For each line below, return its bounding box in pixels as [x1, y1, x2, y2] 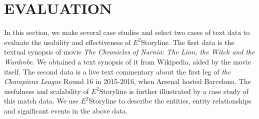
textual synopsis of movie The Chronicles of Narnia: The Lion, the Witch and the [4, 46, 255, 57]
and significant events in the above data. [4, 105, 128, 115]
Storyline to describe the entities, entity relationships [88, 95, 251, 106]
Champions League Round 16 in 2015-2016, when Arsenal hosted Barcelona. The [4, 76, 251, 86]
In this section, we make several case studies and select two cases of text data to [4, 27, 250, 37]
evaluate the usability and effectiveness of [4, 36, 131, 47]
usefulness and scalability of [4, 85, 89, 96]
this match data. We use [4, 95, 79, 106]
